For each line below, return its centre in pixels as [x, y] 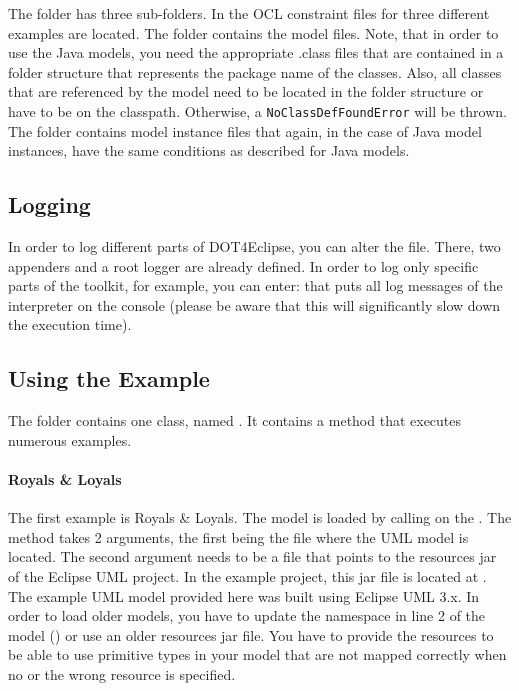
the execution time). [70, 324]
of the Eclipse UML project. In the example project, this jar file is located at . [247, 575]
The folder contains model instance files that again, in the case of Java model [245, 130]
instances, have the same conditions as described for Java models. [209, 150]
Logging [49, 204]
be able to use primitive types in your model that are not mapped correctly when [257, 654]
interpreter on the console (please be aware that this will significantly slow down [254, 304]
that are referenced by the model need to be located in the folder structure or [246, 91]
